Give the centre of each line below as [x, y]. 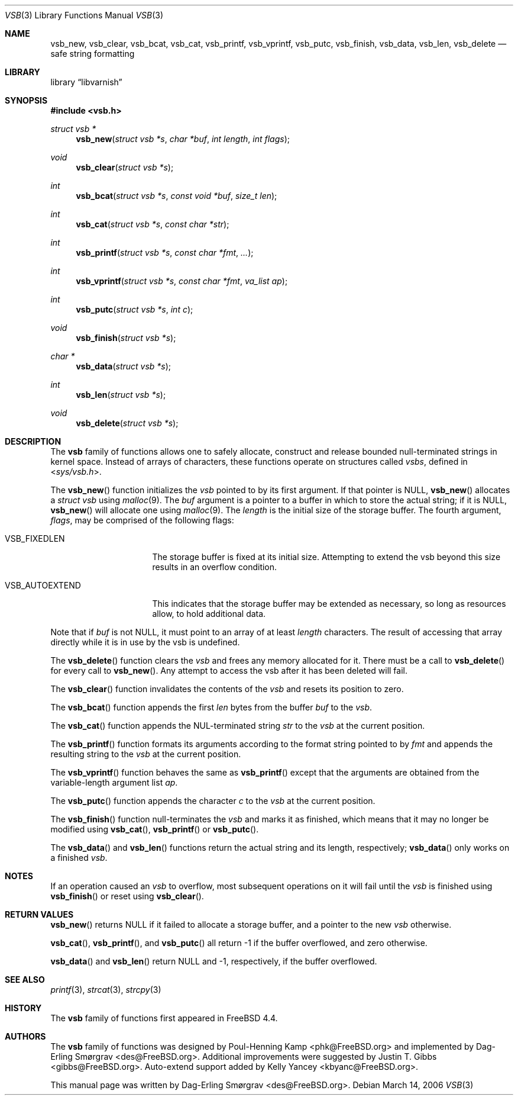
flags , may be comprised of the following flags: [142, 520]
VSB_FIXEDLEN [35, 538]
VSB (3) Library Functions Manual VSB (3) [84, 15]
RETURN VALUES [39, 914]
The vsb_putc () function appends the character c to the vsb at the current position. [213, 801]
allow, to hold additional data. [209, 614]
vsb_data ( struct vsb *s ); [124, 366]
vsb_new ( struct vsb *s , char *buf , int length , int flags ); [183, 139]
